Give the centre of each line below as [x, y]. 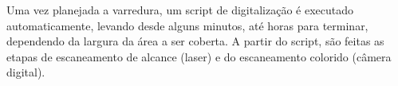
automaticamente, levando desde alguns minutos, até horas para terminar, [187, 25]
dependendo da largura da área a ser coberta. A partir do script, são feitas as [195, 41]
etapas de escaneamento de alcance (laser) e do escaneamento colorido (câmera [199, 56]
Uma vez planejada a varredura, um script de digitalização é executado [180, 10]
